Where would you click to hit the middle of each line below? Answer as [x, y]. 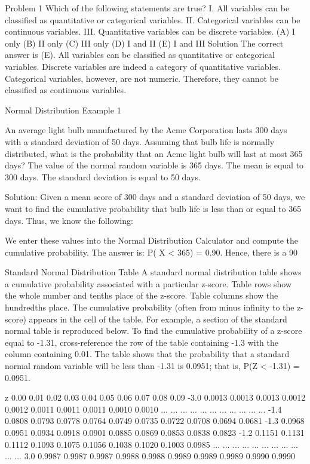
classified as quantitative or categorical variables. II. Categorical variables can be [153, 19]
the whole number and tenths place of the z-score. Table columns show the [142, 295]
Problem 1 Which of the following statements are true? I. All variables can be [147, 8]
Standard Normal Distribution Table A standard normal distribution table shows [153, 272]
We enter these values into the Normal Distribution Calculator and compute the [151, 240]
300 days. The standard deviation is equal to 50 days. [103, 176]
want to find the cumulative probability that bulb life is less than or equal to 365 [153, 208]
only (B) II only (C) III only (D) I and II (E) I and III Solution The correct [144, 43]
